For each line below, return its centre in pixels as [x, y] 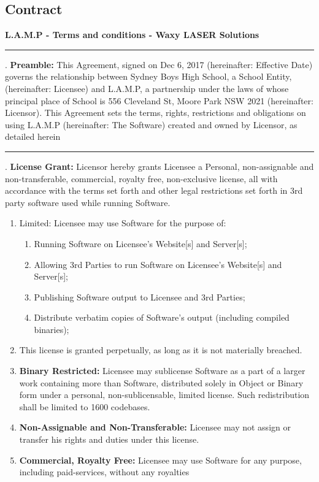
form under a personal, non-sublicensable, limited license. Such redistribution [164, 395]
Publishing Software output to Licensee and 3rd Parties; [140, 296]
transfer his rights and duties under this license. [109, 439]
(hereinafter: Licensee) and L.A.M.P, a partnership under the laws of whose [147, 88]
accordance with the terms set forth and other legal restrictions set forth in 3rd [154, 190]
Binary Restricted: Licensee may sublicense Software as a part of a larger [162, 371]
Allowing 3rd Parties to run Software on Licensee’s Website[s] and [158, 264]
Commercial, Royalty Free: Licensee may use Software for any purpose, [160, 460]
